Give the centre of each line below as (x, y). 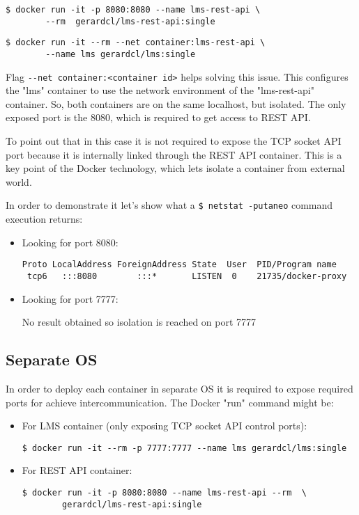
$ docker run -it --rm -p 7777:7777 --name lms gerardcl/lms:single (184, 448)
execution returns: (44, 219)
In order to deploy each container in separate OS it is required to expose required (179, 388)
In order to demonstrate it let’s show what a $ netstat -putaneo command (169, 205)
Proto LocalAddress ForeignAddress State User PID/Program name (179, 265)
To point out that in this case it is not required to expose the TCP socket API (174, 141)
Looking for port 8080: (70, 242)
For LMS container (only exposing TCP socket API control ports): (165, 426)
